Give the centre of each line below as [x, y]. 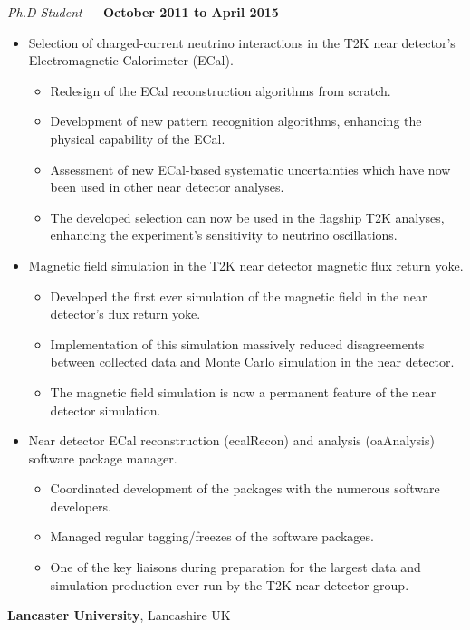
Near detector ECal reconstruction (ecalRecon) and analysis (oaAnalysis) [231, 440]
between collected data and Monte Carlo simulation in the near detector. [252, 362]
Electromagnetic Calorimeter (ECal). [131, 60]
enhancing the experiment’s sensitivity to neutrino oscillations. [224, 235]
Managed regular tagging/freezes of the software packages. [212, 536]
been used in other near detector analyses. [167, 187]
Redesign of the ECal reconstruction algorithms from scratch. [221, 90]
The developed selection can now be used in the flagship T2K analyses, [247, 217]
